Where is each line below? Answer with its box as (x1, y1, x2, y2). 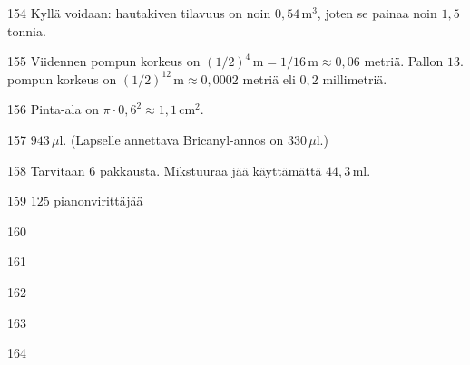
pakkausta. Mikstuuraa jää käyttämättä (99, 160, 322, 179)
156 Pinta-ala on (7, 100, 99, 119)
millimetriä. (322, 69, 387, 88)
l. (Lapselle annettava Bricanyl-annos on (59, 130, 284, 149)
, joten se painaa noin (317, 4, 437, 22)
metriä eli (242, 69, 296, 88)
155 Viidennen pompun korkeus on (7, 52, 201, 71)
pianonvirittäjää (54, 191, 143, 210)
